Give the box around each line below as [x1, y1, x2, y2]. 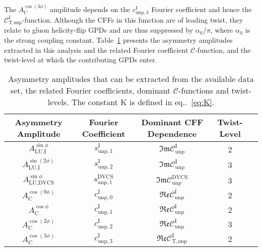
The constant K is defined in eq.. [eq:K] [71, 96, 212, 108]
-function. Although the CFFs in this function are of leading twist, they [22, 14, 243, 25]
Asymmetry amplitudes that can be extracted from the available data [8, 72, 254, 85]
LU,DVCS [29, 180, 54, 186]
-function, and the [195, 44, 251, 55]
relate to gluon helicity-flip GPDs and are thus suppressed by [4, 25, 193, 35]
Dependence [147, 127, 197, 139]
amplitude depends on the [50, 4, 130, 14]
